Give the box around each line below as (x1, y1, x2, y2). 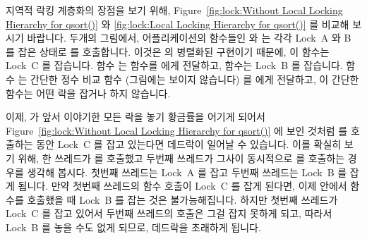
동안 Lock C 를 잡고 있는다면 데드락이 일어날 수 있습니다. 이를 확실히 (36, 137, 342, 152)
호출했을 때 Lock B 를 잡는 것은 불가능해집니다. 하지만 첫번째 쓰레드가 (27, 192, 338, 207)
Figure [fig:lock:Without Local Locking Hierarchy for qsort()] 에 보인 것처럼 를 (6, 123, 348, 137)
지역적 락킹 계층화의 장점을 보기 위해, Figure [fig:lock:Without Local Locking (6, 3, 343, 17)
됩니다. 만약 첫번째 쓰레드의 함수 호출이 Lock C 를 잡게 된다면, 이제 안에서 (18, 178, 347, 193)
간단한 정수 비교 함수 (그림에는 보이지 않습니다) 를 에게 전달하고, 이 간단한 (30, 71, 359, 86)
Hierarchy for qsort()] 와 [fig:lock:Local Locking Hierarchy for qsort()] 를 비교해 (6, 16, 349, 31)
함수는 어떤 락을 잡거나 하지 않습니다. (6, 85, 171, 100)
